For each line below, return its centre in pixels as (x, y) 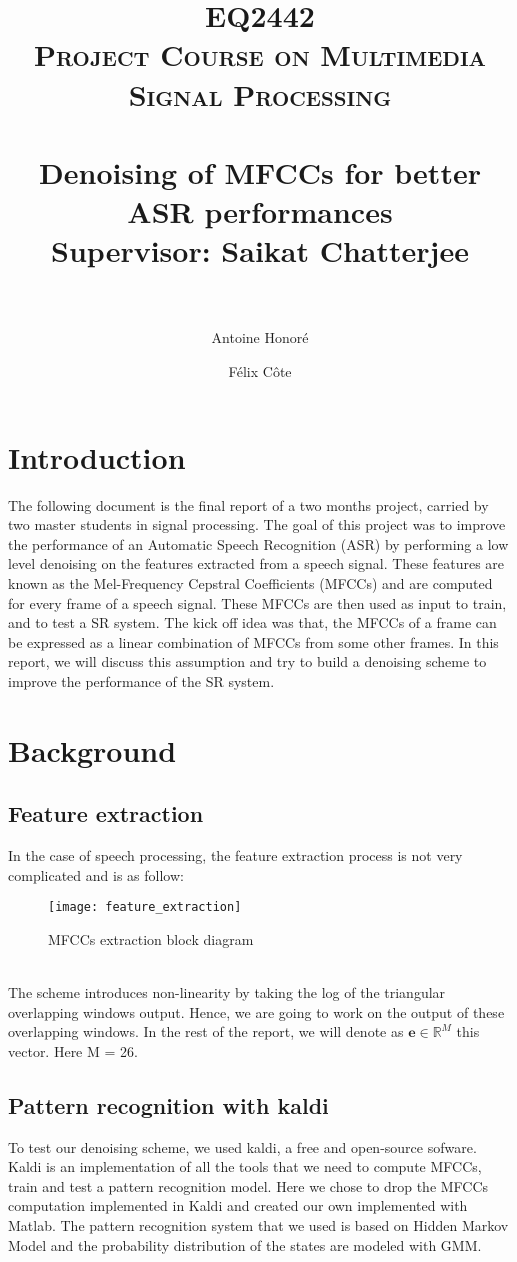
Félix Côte (260, 371)
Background (92, 749)
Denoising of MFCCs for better (260, 171)
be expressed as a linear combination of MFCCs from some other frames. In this (253, 641)
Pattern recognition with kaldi (168, 1104)
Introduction (97, 456)
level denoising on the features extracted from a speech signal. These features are (256, 563)
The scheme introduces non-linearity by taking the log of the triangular (227, 992)
